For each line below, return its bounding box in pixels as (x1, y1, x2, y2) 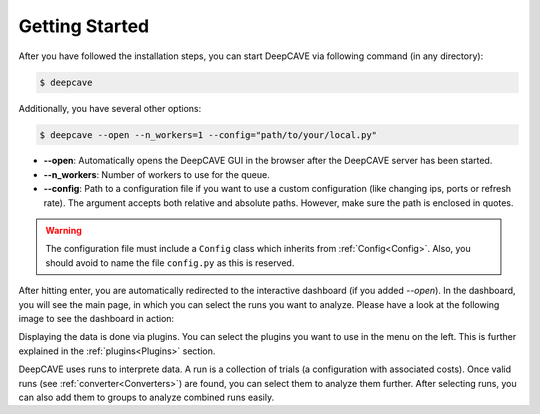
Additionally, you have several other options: (18, 102, 202, 114)
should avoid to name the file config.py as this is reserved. (45, 256, 295, 269)
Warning (45, 225, 82, 237)
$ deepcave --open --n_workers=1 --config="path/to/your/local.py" (39, 129, 378, 140)
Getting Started (18, 15, 150, 37)
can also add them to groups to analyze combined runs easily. (18, 391, 275, 403)
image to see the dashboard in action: (18, 313, 175, 324)
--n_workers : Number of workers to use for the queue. (43, 168, 270, 180)
